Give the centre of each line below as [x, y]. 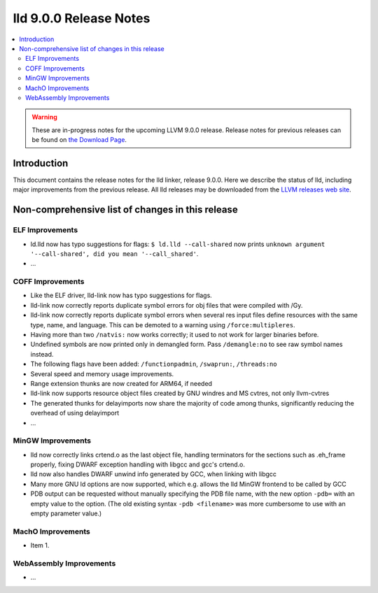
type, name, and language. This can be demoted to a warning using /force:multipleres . [163, 324]
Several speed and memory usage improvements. [102, 373]
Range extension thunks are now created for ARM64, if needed [121, 383]
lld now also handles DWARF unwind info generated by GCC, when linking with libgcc [153, 474]
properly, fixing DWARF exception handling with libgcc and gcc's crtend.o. [138, 464]
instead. [42, 354]
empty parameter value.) [66, 513]
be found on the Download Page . [79, 140]
